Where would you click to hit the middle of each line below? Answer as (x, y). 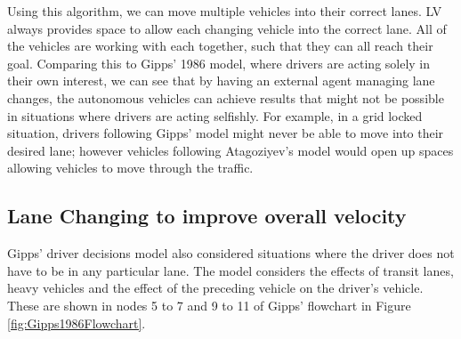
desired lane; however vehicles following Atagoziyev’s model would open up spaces (230, 150)
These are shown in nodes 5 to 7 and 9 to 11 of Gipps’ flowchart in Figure (209, 305)
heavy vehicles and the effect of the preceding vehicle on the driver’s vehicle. (215, 288)
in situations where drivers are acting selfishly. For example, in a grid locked (215, 115)
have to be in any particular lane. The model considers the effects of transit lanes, (230, 270)
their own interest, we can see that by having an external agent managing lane (221, 81)
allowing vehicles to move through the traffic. (130, 168)
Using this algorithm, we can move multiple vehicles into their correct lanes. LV (225, 11)
